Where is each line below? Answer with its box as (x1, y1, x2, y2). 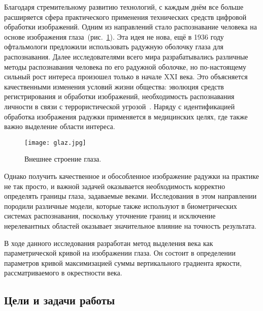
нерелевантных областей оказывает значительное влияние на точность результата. (4, 220, 257, 231)
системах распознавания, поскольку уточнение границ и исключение (4, 210, 216, 221)
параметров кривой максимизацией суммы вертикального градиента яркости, (4, 257, 242, 268)
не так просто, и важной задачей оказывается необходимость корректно (4, 180, 225, 191)
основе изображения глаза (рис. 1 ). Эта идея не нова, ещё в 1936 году (4, 31, 224, 42)
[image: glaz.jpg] (24, 139, 86, 146)
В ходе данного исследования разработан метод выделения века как (4, 237, 213, 248)
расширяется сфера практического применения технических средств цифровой (4, 11, 247, 22)
